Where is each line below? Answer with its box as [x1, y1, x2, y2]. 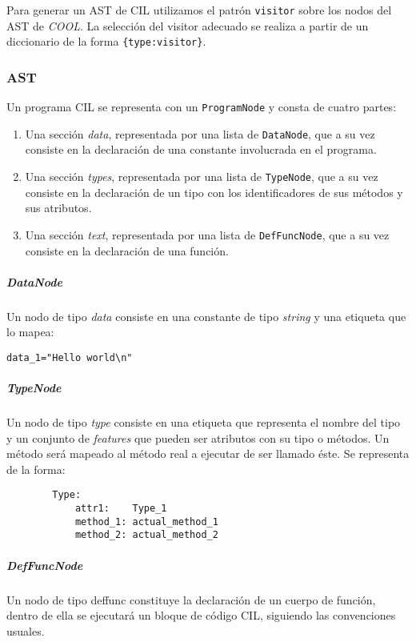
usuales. [6, 622, 45, 639]
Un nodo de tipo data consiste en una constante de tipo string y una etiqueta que [6, 307, 406, 324]
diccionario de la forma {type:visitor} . [6, 33, 206, 50]
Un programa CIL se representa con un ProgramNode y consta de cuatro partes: [6, 98, 397, 115]
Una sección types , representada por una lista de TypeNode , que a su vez [25, 168, 378, 185]
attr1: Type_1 [74, 503, 167, 515]
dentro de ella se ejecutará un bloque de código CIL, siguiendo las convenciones [6, 607, 396, 624]
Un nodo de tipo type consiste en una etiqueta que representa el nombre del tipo [6, 414, 401, 431]
